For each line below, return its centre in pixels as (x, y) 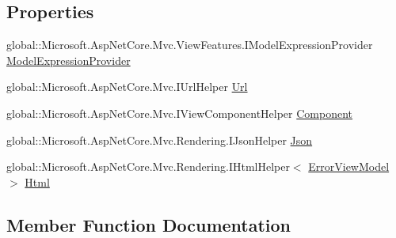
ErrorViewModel (349, 166)
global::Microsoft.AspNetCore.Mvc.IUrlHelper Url (127, 87)
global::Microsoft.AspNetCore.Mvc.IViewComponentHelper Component (180, 113)
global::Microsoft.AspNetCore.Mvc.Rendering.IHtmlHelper (148, 166)
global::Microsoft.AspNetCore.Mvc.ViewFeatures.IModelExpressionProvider (190, 45)
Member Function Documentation (149, 224)
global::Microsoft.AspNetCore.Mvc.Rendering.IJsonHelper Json (160, 140)
